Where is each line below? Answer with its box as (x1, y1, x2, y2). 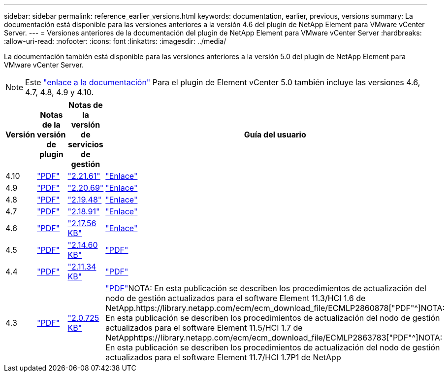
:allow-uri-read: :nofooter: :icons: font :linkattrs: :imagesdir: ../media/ (4, 37, 226, 45)
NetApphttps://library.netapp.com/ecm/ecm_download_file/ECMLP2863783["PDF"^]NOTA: (105, 333, 443, 342)
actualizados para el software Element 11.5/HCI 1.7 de (105, 323, 303, 333)
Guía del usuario (244, 130, 306, 139)
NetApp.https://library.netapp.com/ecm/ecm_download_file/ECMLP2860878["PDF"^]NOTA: (105, 303, 445, 313)
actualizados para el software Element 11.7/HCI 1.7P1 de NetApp (105, 352, 341, 362)
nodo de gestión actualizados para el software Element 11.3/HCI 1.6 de (105, 293, 366, 303)
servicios (68, 139, 103, 149)
